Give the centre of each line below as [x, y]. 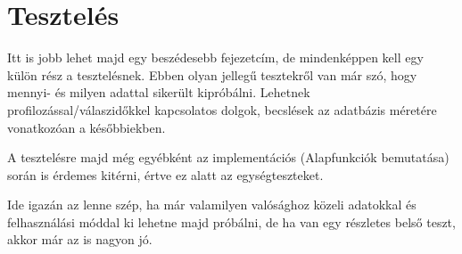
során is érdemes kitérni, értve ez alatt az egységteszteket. [165, 174]
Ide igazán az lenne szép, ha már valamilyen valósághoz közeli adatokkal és [212, 205]
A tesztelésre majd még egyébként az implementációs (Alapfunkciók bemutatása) [228, 157]
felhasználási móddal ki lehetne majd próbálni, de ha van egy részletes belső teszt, [231, 221]
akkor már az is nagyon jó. [80, 239]
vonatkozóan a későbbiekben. [87, 127]
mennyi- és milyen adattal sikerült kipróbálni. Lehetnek [159, 92]
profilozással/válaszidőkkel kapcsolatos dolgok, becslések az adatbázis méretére [222, 109]
